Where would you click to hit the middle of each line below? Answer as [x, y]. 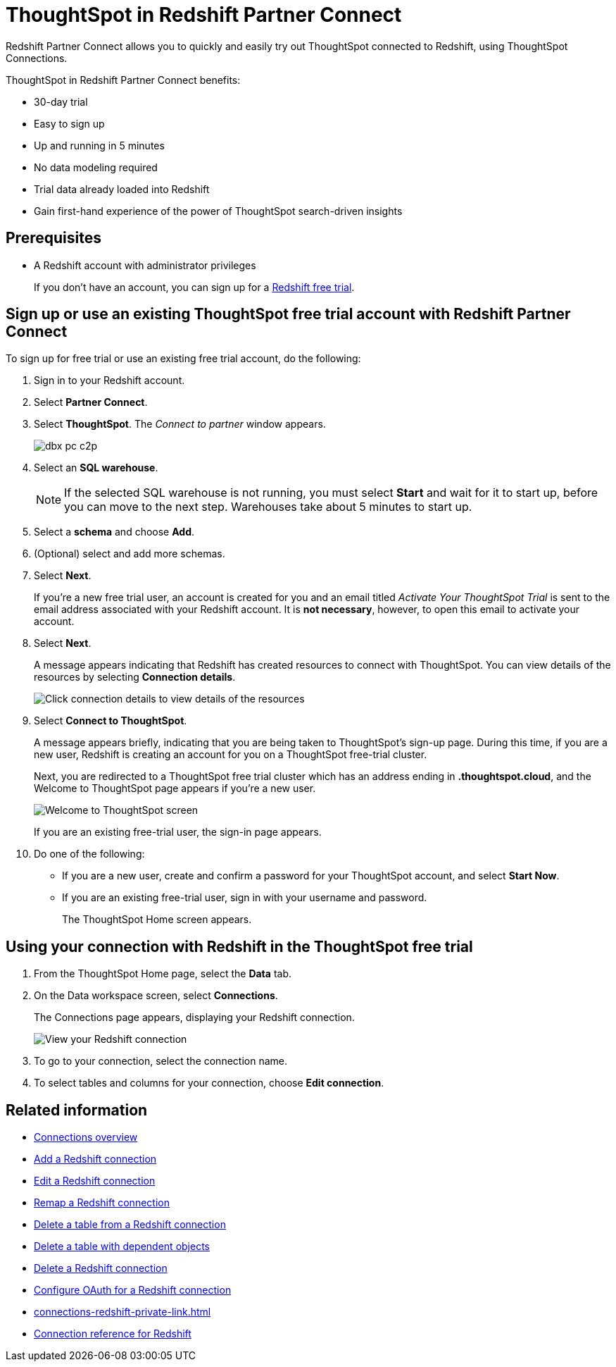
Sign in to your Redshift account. [109, 381]
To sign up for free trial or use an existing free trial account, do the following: [183, 359]
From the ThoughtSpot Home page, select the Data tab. [163, 974]
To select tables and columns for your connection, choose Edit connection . [209, 1083]
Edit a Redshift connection [95, 1181]
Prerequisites [54, 238]
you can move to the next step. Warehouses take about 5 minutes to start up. [268, 507]
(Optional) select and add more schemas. [130, 554]
